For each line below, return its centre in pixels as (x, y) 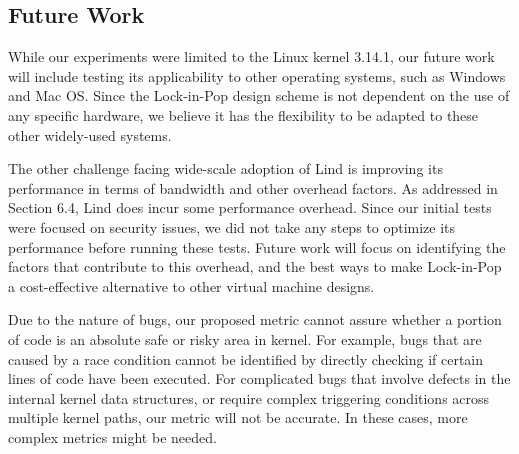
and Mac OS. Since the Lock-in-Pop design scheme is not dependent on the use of (259, 95)
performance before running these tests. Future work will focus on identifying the (257, 246)
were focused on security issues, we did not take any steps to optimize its (232, 226)
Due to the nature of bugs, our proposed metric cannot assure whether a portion (255, 319)
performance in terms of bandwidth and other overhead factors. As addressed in (253, 187)
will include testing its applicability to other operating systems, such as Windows (257, 75)
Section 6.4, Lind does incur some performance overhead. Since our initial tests (250, 207)
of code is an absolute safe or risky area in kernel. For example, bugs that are (245, 338)
